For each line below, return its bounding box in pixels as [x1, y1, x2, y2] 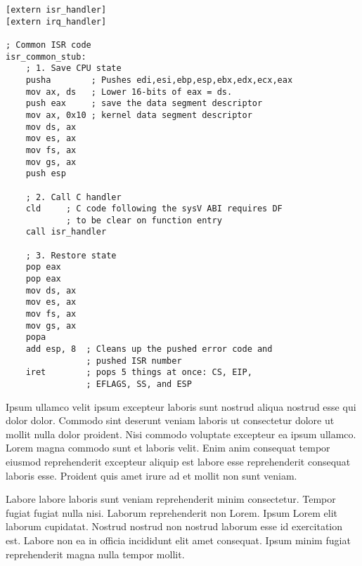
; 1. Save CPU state [25, 63, 122, 74]
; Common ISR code [6, 39, 91, 50]
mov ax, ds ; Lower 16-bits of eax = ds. [25, 86, 233, 97]
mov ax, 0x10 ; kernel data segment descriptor [25, 110, 252, 120]
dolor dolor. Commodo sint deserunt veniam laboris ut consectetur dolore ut [6, 413, 335, 428]
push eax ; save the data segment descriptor [25, 98, 263, 109]
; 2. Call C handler [25, 192, 122, 202]
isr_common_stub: [6, 51, 86, 62]
